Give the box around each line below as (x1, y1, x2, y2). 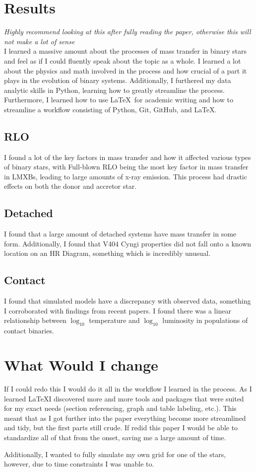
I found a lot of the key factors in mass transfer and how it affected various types (4, 152, 251, 162)
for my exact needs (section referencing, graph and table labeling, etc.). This (4, 403, 237, 413)
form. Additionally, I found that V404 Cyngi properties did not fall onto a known (4, 238, 252, 248)
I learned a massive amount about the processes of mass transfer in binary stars (4, 46, 247, 56)
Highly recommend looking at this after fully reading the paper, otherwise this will (4, 26, 251, 37)
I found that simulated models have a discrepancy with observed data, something (4, 296, 251, 306)
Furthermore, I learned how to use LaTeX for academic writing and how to (4, 94, 233, 105)
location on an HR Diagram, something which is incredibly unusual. (4, 248, 211, 258)
